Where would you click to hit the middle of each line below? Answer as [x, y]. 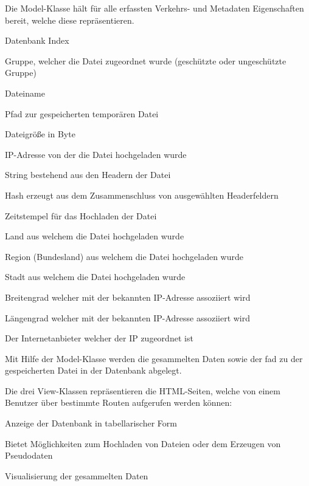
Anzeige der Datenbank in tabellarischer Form [91, 423]
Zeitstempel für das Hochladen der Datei [81, 215]
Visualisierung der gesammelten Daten [77, 475]
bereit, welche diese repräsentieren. [70, 20]
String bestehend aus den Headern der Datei [88, 175]
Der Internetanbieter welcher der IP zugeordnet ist [99, 338]
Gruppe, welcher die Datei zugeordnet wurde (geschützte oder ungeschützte [146, 60]
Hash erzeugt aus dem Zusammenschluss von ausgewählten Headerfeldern [142, 195]
